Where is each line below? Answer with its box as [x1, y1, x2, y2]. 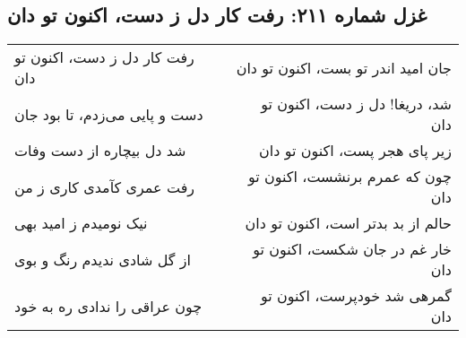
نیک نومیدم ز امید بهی [14, 212, 148, 234]
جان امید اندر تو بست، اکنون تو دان [236, 56, 452, 78]
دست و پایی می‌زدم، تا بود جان [14, 103, 203, 125]
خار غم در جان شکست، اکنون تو [253, 238, 452, 260]
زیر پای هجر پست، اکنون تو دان [259, 140, 452, 161]
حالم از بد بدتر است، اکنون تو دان [245, 212, 452, 234]
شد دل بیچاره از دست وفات [14, 140, 186, 161]
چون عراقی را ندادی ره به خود [14, 295, 203, 316]
